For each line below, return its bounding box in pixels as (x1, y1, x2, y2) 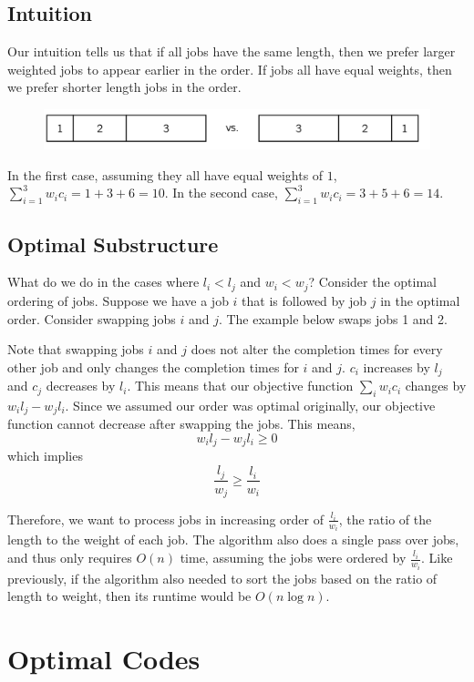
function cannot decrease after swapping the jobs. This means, (7, 414, 355, 433)
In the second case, (172, 183, 278, 202)
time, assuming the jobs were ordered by (180, 548, 407, 567)
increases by (363, 357, 430, 376)
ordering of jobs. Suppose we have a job (7, 290, 229, 310)
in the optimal (380, 290, 460, 310)
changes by (405, 376, 467, 395)
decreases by (46, 376, 116, 395)
